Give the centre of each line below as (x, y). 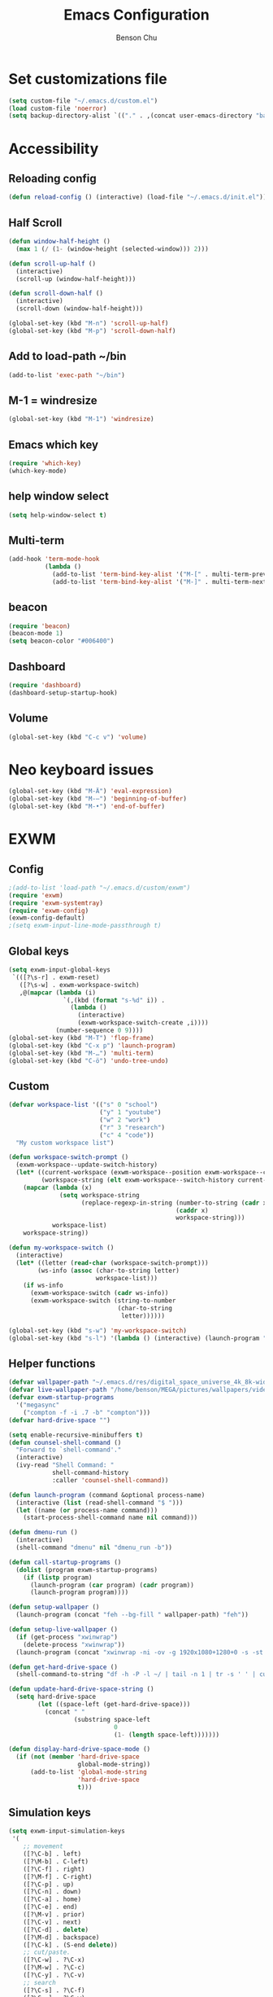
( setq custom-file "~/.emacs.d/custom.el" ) (83, 101)
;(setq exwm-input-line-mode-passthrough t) (85, 926)
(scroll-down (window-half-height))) (80, 309)
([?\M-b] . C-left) (56, 1861)
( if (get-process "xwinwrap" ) (67, 1637)
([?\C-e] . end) (51, 1907)
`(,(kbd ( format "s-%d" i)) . (114, 1000)
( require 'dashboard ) (45, 685)
